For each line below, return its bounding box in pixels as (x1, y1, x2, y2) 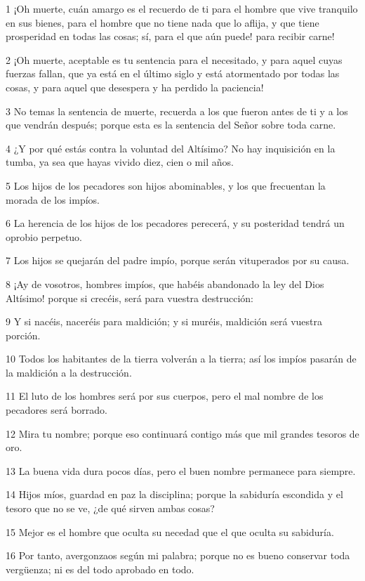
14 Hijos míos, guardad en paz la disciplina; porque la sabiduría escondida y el (6, 487, 343, 502)
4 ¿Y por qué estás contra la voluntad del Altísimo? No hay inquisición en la (6, 141, 336, 155)
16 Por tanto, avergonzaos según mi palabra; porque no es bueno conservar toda (6, 548, 350, 563)
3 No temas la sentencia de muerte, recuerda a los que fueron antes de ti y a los (6, 103, 348, 118)
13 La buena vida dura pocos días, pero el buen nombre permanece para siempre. (6, 463, 356, 478)
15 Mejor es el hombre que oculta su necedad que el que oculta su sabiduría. (6, 524, 334, 539)
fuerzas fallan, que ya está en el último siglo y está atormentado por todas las (6, 66, 340, 81)
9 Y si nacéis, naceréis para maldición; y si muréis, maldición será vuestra (6, 314, 323, 329)
